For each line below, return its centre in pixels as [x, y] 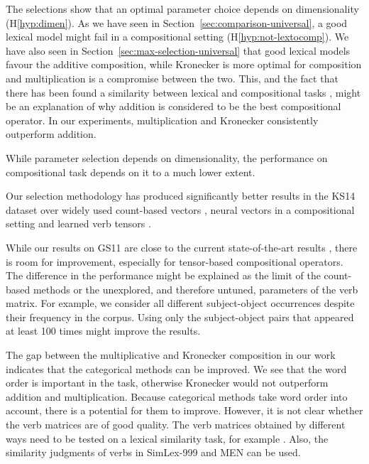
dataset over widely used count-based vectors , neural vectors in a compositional [180, 209]
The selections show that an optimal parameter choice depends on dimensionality [182, 9]
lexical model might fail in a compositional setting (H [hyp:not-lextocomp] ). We [177, 37]
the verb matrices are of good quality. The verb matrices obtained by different [176, 425]
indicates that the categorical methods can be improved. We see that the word [176, 368]
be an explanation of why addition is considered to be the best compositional [174, 106]
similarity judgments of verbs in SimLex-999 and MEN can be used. [153, 452]
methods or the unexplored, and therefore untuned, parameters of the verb [195, 289]
